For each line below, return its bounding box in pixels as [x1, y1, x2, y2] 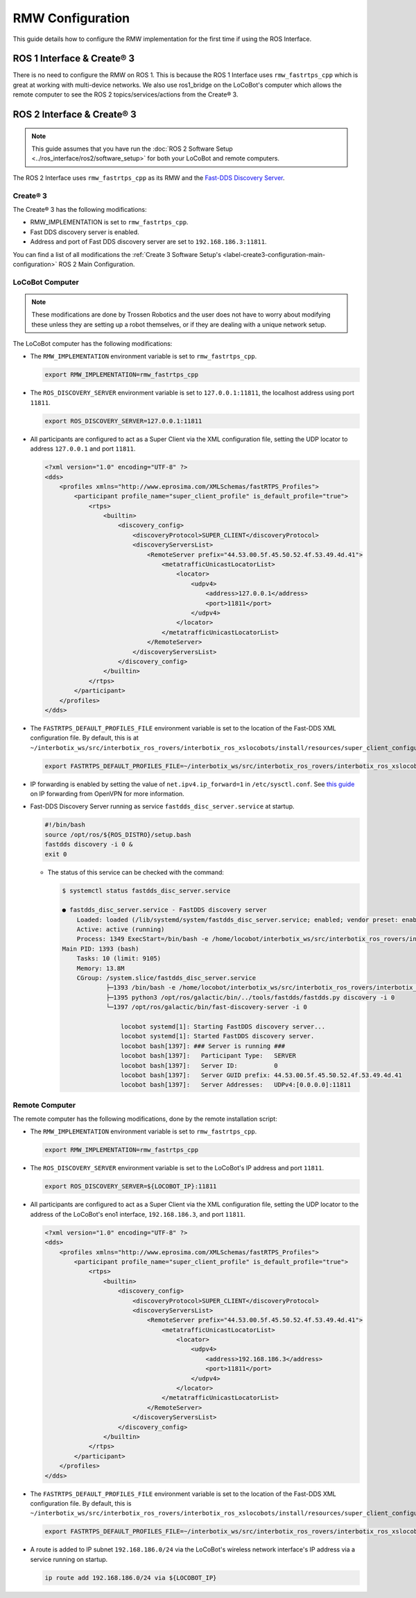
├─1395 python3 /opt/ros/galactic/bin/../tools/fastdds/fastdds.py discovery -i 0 [105, 993, 395, 1001]
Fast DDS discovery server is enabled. [30, 228, 140, 236]
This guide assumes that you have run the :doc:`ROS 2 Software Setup [31, 144, 233, 153]
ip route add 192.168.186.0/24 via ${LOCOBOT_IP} [44, 1574, 217, 1581]
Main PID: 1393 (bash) [62, 944, 139, 953]
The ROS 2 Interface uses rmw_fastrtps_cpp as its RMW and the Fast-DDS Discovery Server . [12, 174, 285, 182]
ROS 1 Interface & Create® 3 [12, 53, 135, 65]
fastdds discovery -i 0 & [44, 840, 133, 849]
